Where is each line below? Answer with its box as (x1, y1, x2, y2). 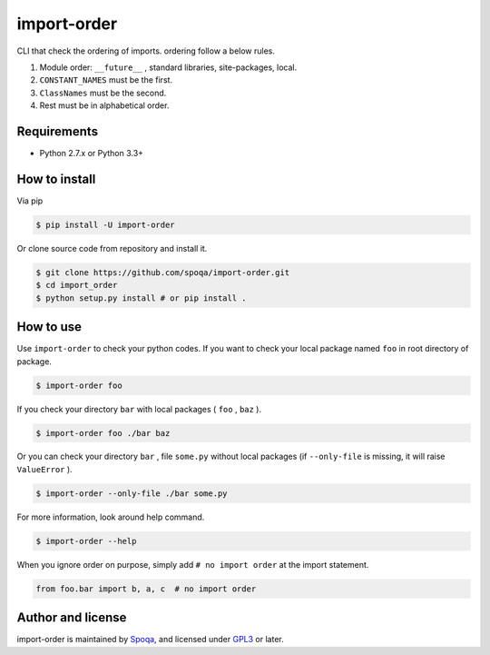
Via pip (16, 195, 44, 206)
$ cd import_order (35, 280, 118, 291)
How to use (16, 319, 82, 335)
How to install (16, 171, 96, 186)
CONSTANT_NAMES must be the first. (39, 74, 172, 85)
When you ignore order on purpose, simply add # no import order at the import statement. (16, 559, 369, 570)
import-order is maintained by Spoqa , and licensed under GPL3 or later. (16, 634, 285, 645)
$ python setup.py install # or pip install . (35, 293, 247, 303)
